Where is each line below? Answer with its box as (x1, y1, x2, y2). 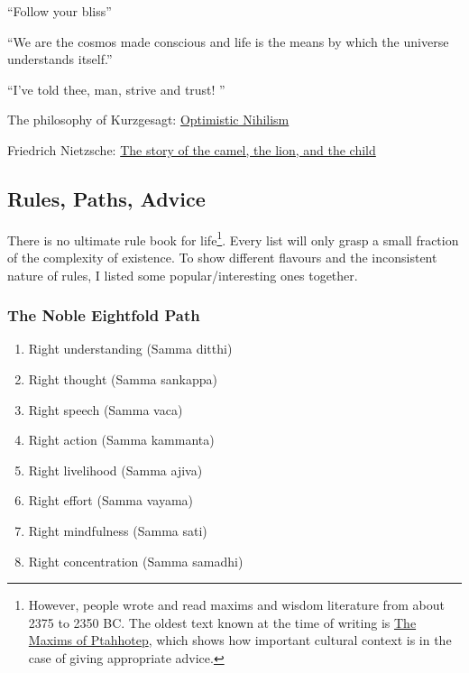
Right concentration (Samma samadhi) (28, 551, 244, 570)
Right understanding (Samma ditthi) (28, 339, 233, 358)
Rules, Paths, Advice (7, 184, 206, 212)
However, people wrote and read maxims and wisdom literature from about (28, 595, 446, 614)
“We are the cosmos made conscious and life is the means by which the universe (7, 32, 449, 51)
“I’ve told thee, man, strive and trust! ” (7, 79, 225, 98)
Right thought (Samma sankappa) (28, 370, 217, 389)
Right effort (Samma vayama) (28, 491, 194, 510)
